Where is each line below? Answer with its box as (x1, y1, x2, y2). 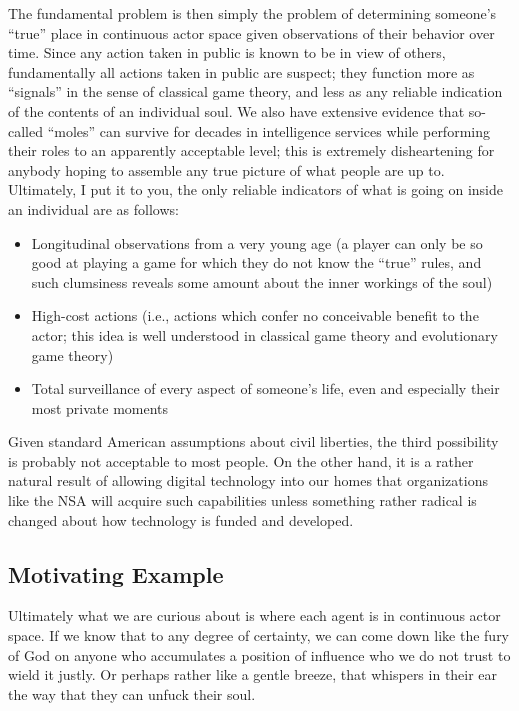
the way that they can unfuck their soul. (8, 683, 256, 704)
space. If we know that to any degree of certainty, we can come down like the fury (8, 625, 510, 646)
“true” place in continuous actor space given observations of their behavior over (8, 22, 495, 43)
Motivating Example (8, 558, 224, 589)
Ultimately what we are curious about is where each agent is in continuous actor (8, 605, 501, 626)
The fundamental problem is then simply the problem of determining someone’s (8, 3, 497, 23)
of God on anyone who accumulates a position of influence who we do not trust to (8, 644, 511, 665)
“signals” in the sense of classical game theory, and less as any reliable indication (8, 81, 503, 102)
